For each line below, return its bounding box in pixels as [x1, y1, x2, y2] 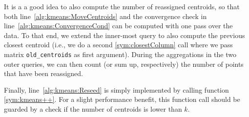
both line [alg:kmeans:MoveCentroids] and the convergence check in [4, 11, 207, 21]
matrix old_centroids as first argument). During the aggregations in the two [4, 49, 236, 59]
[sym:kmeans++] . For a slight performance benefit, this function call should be [4, 94, 240, 104]
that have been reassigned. [4, 68, 83, 78]
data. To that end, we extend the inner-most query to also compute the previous [4, 30, 245, 40]
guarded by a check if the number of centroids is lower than [4, 104, 182, 114]
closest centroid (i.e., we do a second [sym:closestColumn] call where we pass [4, 39, 233, 50]
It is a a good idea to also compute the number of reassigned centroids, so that [4, 1, 240, 11]
